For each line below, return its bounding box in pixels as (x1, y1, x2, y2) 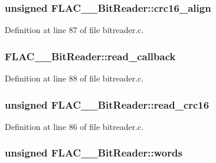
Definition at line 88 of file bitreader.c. (5, 72, 144, 84)
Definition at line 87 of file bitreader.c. (5, 24, 144, 36)
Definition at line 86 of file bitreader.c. (5, 120, 144, 132)
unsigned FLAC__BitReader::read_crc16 (5, 97, 210, 112)
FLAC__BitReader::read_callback (5, 48, 176, 63)
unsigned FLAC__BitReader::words (5, 145, 182, 160)
